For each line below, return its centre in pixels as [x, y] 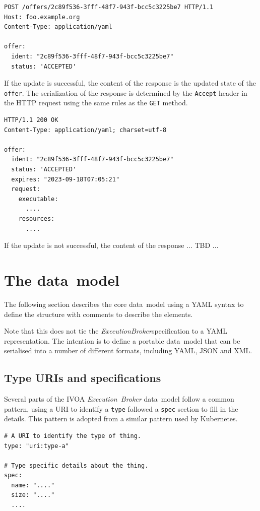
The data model [62, 279]
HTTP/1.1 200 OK [31, 120]
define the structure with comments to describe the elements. [99, 314]
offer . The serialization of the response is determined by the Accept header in [126, 92]
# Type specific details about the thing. [76, 465]
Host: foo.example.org [42, 17]
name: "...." [33, 485]
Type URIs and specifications [83, 378]
